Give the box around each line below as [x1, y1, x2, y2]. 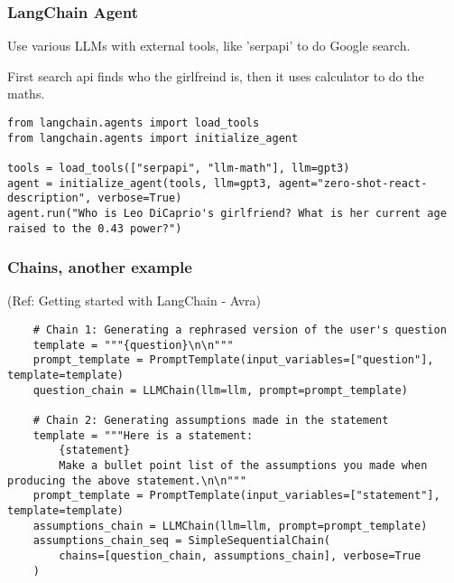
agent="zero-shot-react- [278, 176, 428, 190]
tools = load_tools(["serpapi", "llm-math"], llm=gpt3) [7, 161, 350, 174]
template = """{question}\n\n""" [32, 338, 234, 352]
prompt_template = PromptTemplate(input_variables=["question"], [32, 353, 434, 367]
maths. [7, 84, 45, 103]
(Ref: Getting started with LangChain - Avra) [7, 291, 262, 310]
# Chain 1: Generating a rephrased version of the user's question [32, 324, 447, 337]
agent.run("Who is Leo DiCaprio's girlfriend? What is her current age [7, 206, 447, 220]
